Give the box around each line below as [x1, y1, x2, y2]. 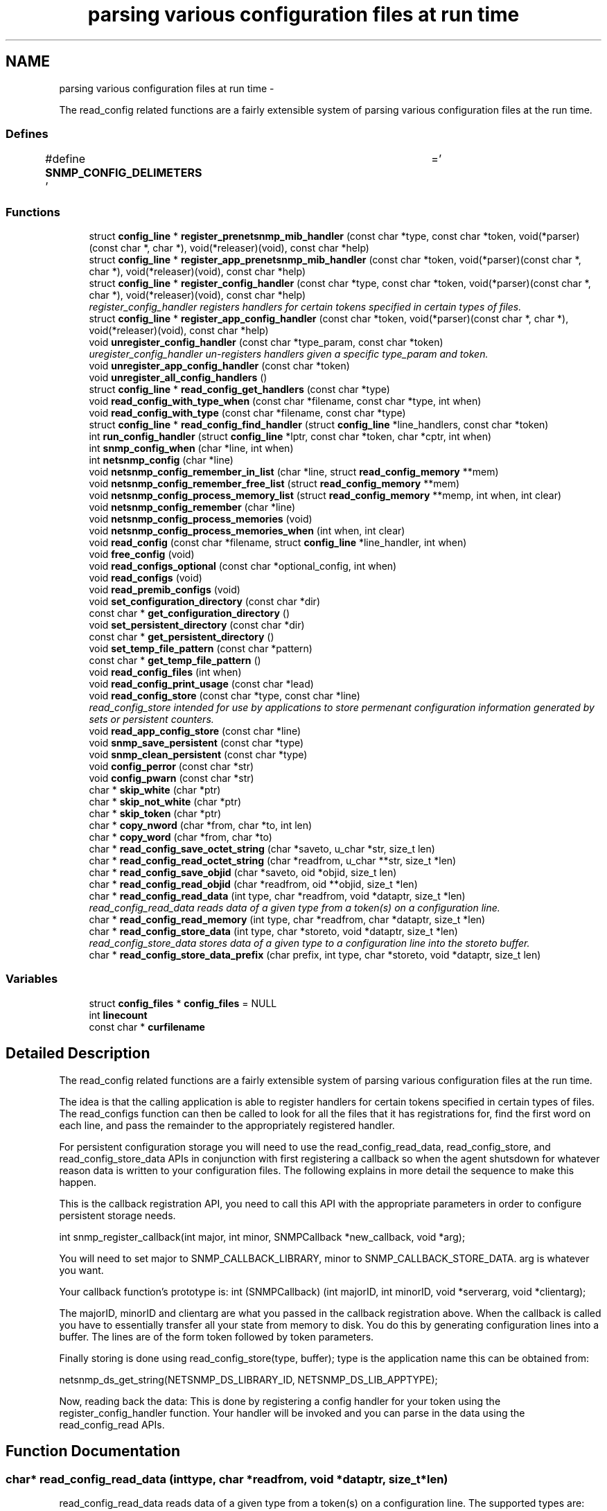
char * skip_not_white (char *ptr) [89, 796, 242, 808]
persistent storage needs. [59, 1209, 176, 1221]
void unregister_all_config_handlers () [89, 372, 267, 384]
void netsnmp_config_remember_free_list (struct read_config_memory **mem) [89, 478, 460, 490]
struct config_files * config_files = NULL [89, 997, 277, 1009]
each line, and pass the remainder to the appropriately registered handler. [59, 1119, 395, 1131]
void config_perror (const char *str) [89, 760, 254, 773]
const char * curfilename [89, 1020, 205, 1033]
